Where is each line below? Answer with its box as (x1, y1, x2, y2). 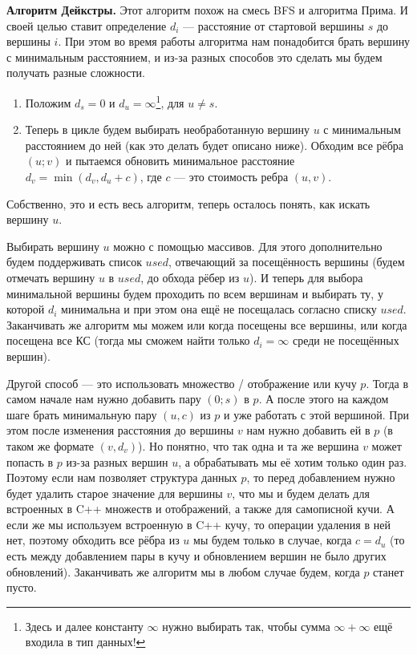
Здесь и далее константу (25, 617, 144, 634)
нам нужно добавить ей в (246, 422, 370, 439)
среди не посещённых (293, 332, 399, 349)
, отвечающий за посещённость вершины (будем (168, 253, 405, 270)
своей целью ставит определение (6, 17, 167, 34)
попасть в (6, 453, 54, 470)
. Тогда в (366, 374, 409, 391)
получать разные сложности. (6, 64, 145, 81)
